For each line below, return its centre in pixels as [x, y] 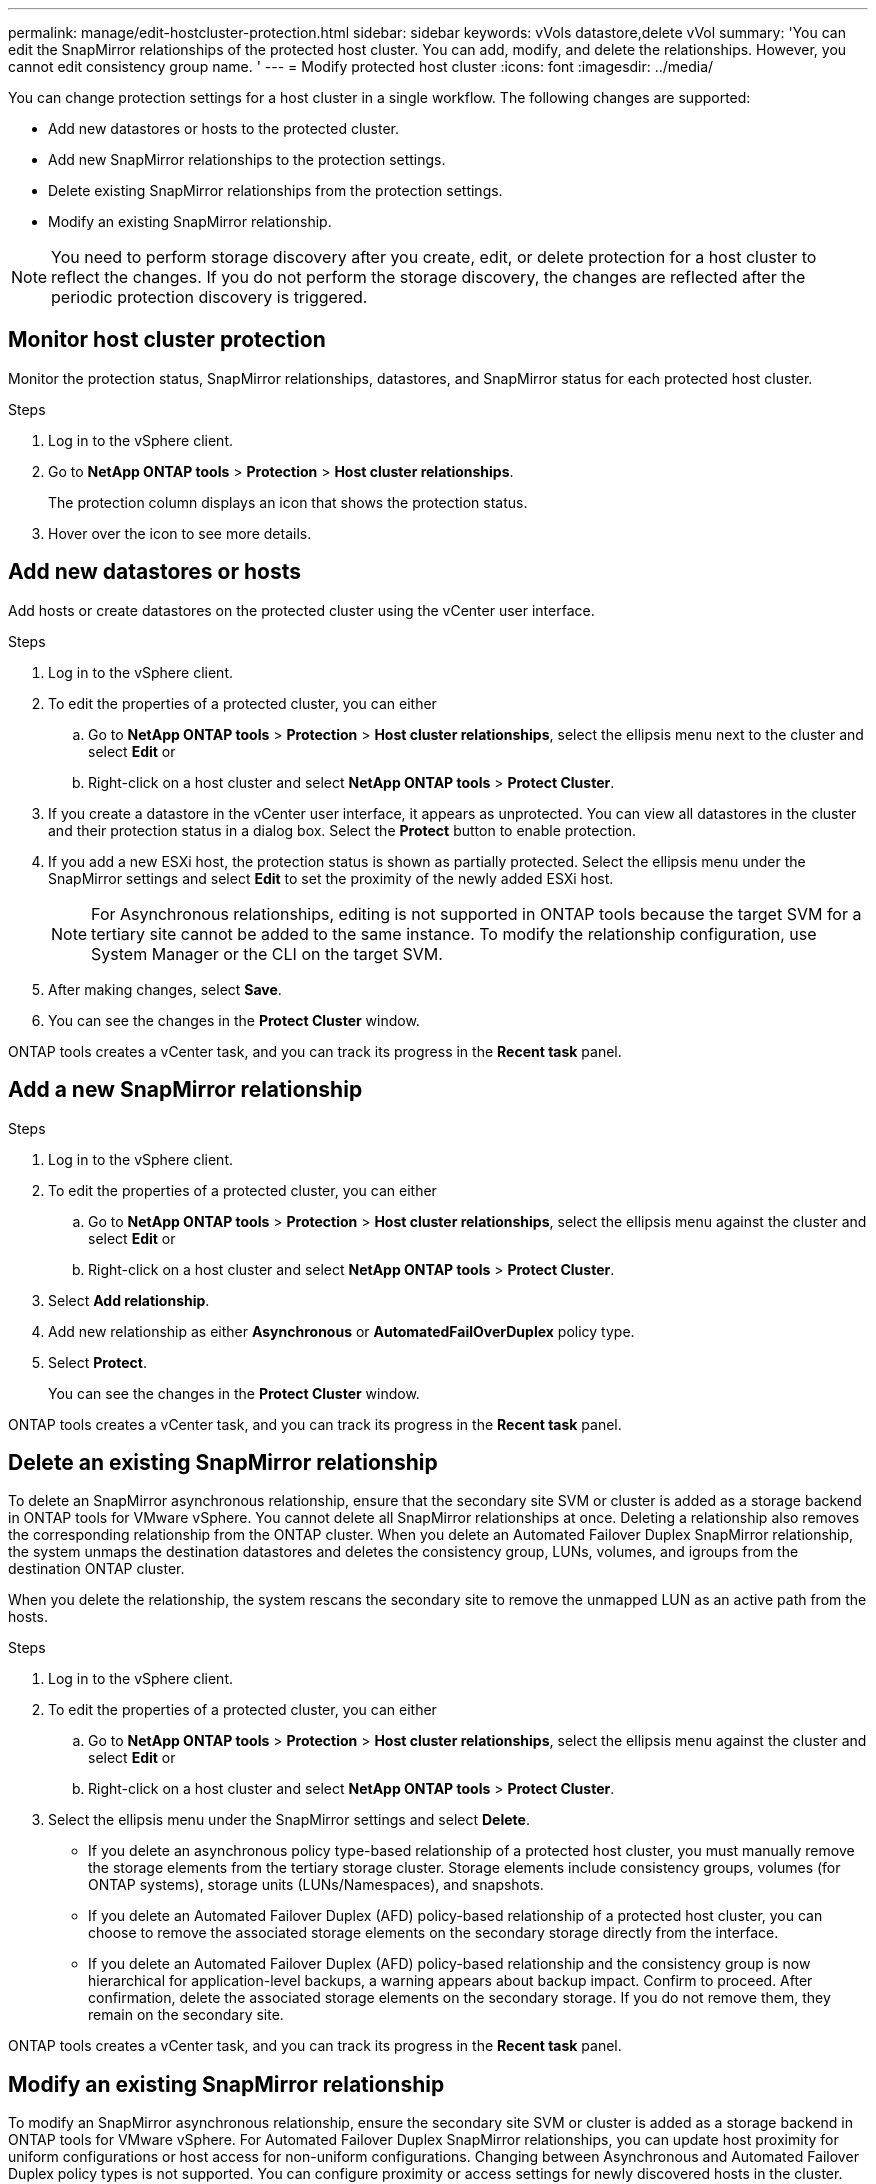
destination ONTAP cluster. [96, 1569]
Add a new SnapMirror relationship [185, 1090]
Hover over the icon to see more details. [180, 533]
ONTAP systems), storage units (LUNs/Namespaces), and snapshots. [316, 1885]
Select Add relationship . [129, 1300]
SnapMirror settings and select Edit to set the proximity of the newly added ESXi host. [331, 878]
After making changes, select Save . [165, 989]
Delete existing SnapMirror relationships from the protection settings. [275, 190]
